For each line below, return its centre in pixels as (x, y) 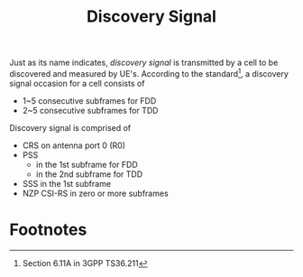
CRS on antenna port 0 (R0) (74, 145)
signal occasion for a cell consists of (77, 83)
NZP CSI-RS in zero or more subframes (95, 193)
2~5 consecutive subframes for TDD (90, 110)
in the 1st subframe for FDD (87, 164)
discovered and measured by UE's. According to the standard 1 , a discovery (149, 73)
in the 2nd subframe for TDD (89, 174)
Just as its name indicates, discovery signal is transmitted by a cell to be (144, 63)
